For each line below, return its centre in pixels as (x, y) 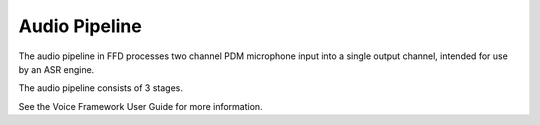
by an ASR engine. (56, 69)
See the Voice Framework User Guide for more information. (141, 106)
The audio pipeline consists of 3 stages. (101, 88)
